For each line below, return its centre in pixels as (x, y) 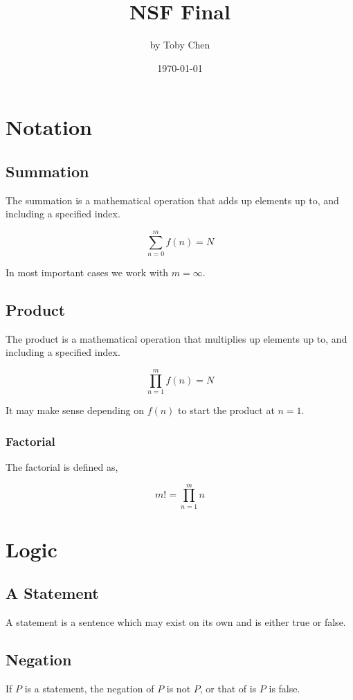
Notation (49, 127)
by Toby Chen (180, 45)
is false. (284, 689)
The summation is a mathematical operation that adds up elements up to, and (172, 200)
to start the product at (226, 410)
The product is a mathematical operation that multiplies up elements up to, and (176, 338)
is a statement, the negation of (89, 689)
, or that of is (228, 689)
